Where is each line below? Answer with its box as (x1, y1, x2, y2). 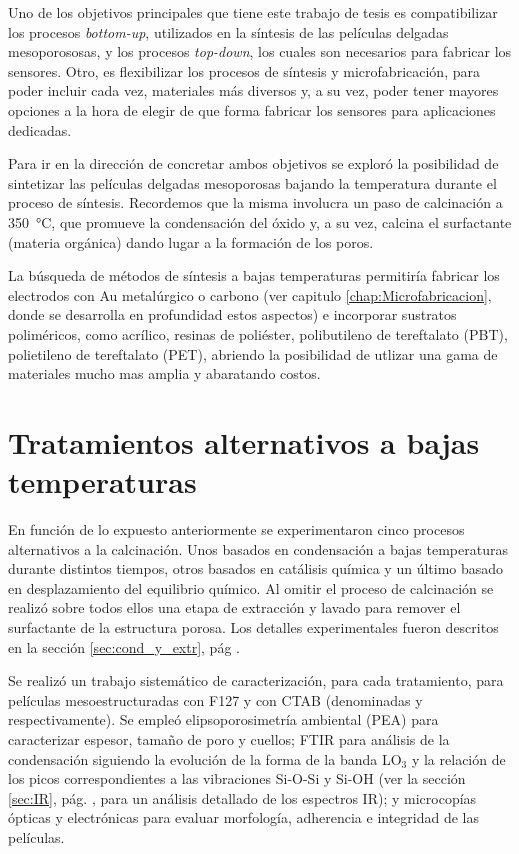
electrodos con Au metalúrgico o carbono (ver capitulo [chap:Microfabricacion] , (8, 284, 492, 305)
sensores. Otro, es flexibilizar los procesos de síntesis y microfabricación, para (8, 60, 480, 81)
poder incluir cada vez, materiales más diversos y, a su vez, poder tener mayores (8, 80, 499, 101)
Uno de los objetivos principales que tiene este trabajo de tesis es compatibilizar (8, 2, 498, 22)
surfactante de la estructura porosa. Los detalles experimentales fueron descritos (8, 616, 499, 637)
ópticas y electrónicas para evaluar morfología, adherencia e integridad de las (8, 807, 480, 828)
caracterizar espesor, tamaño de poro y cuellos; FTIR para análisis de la (8, 728, 450, 749)
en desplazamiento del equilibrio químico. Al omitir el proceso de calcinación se (8, 577, 494, 598)
